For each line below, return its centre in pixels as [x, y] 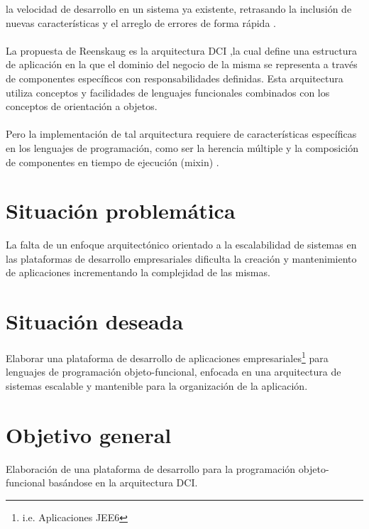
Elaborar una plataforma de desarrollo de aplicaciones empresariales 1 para [167, 357]
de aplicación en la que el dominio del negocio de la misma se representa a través [182, 64]
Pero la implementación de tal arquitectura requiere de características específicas [181, 134]
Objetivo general [89, 434]
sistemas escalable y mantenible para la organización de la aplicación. [157, 386]
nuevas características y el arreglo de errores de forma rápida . [141, 22]
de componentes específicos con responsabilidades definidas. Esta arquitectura [175, 78]
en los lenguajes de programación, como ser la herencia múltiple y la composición [182, 147]
